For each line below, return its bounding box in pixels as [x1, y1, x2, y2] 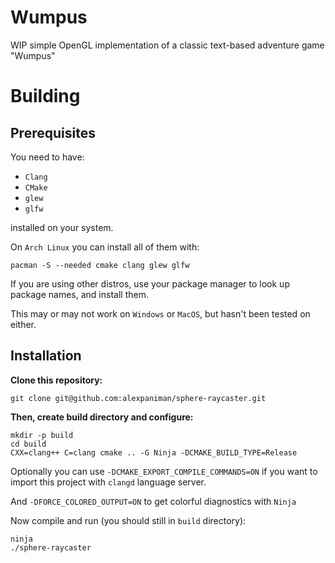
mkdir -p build [10, 430, 74, 440]
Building [10, 85, 81, 108]
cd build [10, 439, 47, 449]
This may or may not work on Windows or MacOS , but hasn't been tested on [10, 307, 311, 320]
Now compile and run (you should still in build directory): [10, 514, 247, 526]
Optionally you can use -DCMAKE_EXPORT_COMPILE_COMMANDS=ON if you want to [10, 465, 318, 477]
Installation [10, 347, 82, 365]
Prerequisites [10, 124, 96, 141]
